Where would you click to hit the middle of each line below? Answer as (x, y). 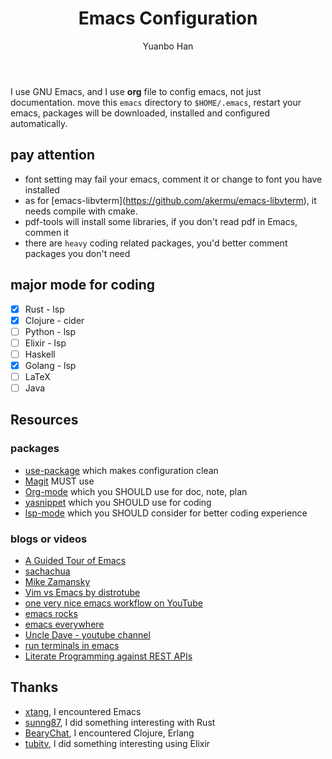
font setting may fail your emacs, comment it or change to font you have (173, 179)
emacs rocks (51, 614)
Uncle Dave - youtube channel (87, 635)
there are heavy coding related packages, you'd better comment (156, 243)
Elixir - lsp (45, 343)
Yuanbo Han (168, 46)
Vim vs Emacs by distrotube (82, 593)
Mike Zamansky (57, 582)
